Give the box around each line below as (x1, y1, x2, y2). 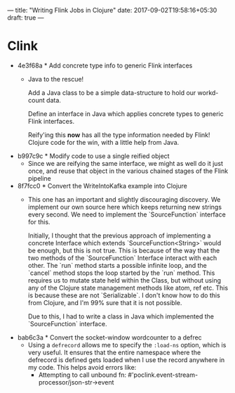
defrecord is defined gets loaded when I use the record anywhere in (27, 355, 225, 364)
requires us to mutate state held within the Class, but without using (27, 276, 221, 284)
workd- (197, 88, 219, 97)
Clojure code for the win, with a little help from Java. (27, 138, 180, 146)
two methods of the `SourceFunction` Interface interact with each (27, 253, 217, 262)
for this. (27, 217, 51, 226)
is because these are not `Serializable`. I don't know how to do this (27, 291, 221, 299)
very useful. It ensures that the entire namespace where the (27, 348, 201, 356)
